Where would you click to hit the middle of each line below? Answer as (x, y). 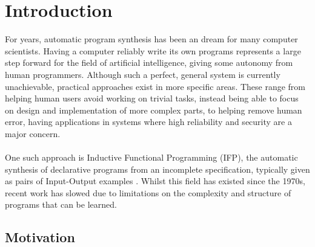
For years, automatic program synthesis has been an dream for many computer (151, 39)
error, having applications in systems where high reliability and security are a (148, 122)
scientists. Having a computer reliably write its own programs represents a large (153, 50)
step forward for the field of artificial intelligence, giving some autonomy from (149, 63)
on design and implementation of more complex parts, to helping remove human (154, 110)
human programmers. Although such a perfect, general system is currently (143, 74)
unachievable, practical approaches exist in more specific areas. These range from (155, 86)
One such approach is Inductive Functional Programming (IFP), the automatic (151, 157)
